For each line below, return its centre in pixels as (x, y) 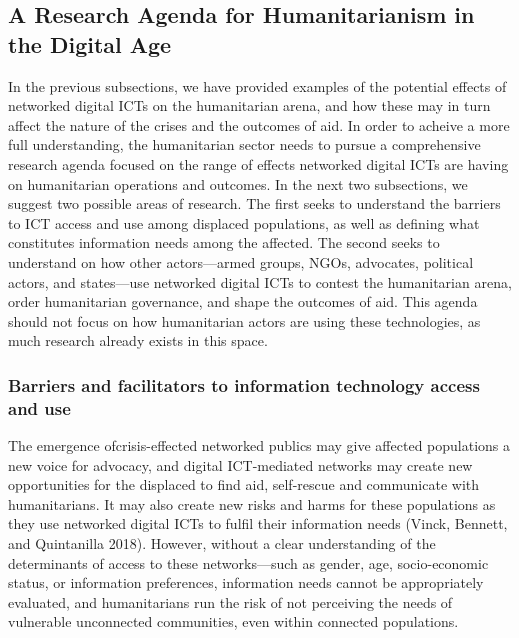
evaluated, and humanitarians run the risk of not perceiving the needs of (230, 601)
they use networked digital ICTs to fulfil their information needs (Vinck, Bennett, (258, 523)
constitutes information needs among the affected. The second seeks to (224, 242)
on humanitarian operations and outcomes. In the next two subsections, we (238, 183)
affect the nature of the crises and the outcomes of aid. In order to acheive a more (259, 124)
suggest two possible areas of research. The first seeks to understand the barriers (254, 203)
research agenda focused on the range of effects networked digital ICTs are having (258, 163)
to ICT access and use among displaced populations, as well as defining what (244, 222)
